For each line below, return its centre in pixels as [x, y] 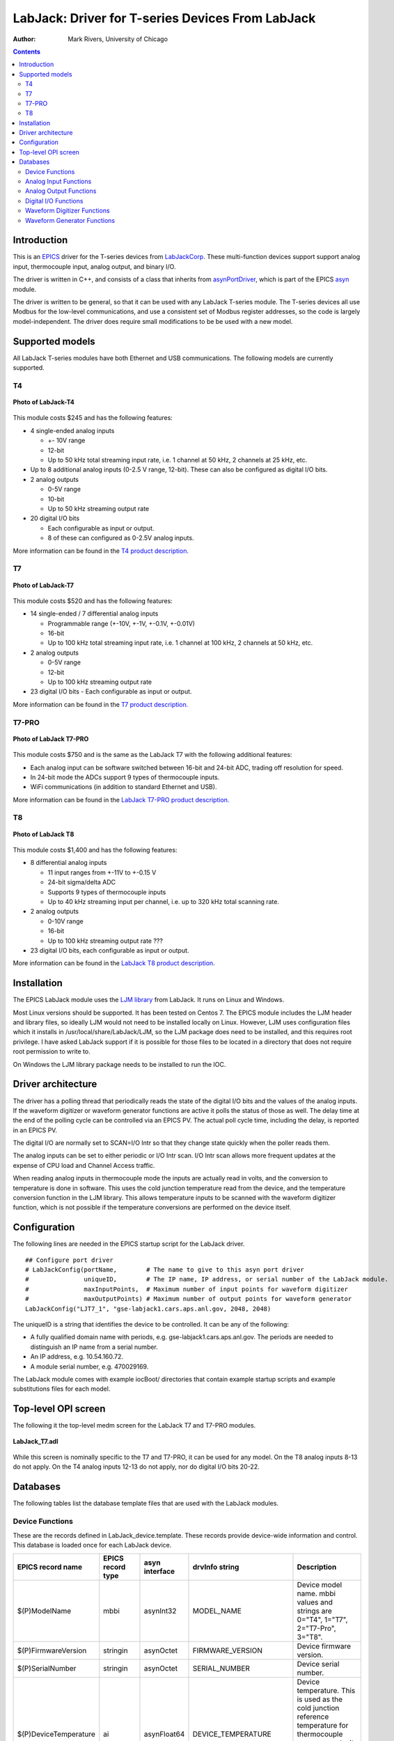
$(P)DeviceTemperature [56, 1734]
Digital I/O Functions [54, 201]
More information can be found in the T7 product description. [101, 704]
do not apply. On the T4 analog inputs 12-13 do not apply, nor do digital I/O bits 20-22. [136, 1467]
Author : [24, 39]
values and [315, 1602]
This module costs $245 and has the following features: [93, 418]
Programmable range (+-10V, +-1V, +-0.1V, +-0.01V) [121, 623]
